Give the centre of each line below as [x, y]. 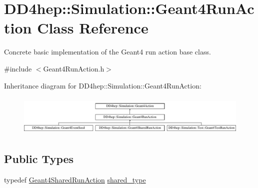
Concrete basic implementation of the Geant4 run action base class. [107, 52]
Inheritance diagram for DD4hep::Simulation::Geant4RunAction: [103, 85]
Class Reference [93, 28]
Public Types [39, 159]
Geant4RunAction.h [74, 68]
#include [18, 68]
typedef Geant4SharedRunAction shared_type [75, 180]
